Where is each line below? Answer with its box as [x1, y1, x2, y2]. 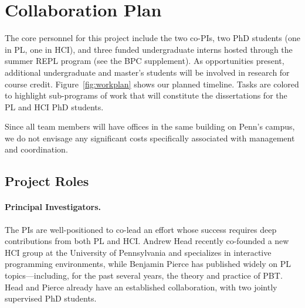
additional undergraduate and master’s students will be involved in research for [5, 66, 290, 78]
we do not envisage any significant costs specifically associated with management [5, 131, 295, 144]
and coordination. [5, 143, 68, 155]
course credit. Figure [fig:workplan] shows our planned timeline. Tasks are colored [5, 77, 299, 90]
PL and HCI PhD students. [5, 100, 104, 113]
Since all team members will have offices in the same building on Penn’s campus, [5, 120, 295, 133]
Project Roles [5, 172, 89, 190]
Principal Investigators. [5, 201, 101, 213]
